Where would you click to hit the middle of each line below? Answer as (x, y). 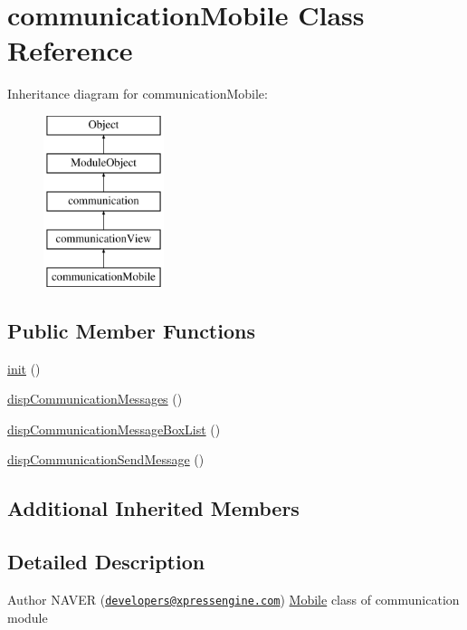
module (28, 617)
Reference (70, 50)
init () (24, 368)
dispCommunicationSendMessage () (106, 459)
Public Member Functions (131, 330)
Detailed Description (106, 562)
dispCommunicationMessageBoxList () (114, 429)
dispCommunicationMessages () (95, 399)
